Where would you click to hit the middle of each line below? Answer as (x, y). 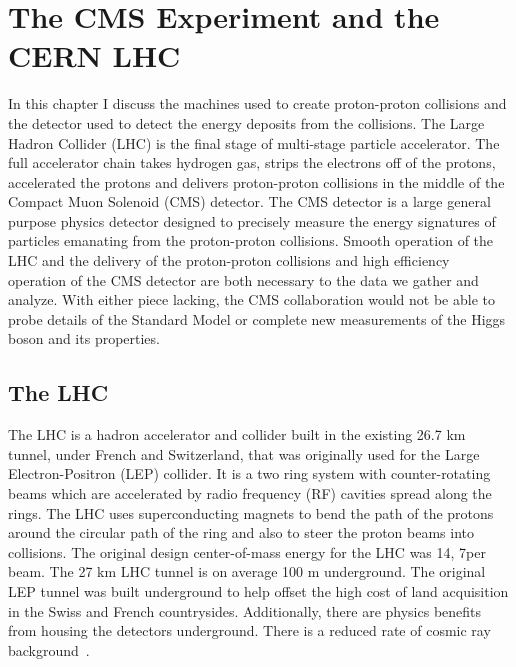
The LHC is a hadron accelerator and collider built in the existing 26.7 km (237, 434)
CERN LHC (94, 55)
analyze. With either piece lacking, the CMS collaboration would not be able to (251, 299)
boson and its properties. (84, 338)
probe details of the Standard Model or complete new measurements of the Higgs (257, 318)
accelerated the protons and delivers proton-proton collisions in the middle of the (256, 181)
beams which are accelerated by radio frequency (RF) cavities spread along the (250, 493)
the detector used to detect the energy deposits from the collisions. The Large (246, 122)
